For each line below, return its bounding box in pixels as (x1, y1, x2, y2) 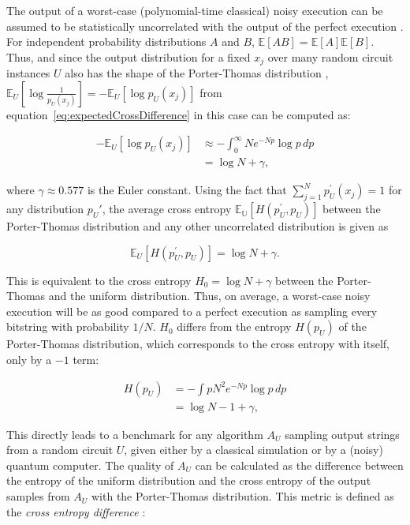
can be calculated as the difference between (195, 456, 404, 473)
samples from (6, 488, 70, 504)
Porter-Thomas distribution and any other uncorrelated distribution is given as (6, 218, 389, 234)
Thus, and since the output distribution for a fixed (6, 48, 251, 65)
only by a (6, 351, 52, 368)
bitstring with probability (6, 318, 129, 335)
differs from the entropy (177, 318, 292, 335)
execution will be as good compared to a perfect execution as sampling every (6, 302, 378, 319)
